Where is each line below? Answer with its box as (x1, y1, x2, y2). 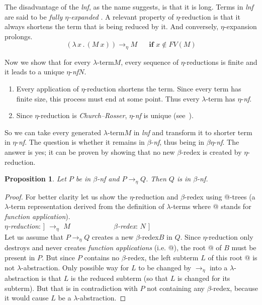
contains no (84, 252, 120, 262)
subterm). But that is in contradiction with (5, 282, 138, 293)
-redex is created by (181, 146, 242, 157)
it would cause (5, 292, 49, 303)
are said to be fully (5, 11, 63, 22)
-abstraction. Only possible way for (21, 262, 129, 272)
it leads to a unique (5, 66, 64, 77)
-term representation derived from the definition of (9, 201, 164, 212)
